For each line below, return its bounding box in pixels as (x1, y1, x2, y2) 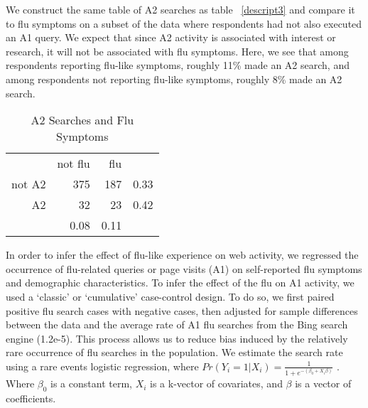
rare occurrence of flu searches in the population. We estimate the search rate (6, 345, 343, 360)
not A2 (11, 176, 46, 193)
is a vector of (295, 376, 352, 391)
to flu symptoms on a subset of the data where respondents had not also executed (6, 16, 362, 31)
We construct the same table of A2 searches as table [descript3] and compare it (6, 2, 355, 16)
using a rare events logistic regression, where (6, 358, 199, 373)
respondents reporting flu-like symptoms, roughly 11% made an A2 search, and (6, 58, 350, 73)
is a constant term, (50, 376, 132, 391)
